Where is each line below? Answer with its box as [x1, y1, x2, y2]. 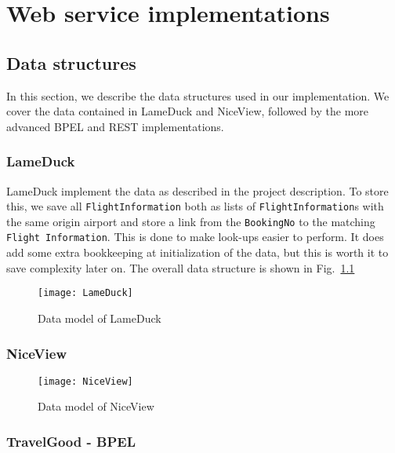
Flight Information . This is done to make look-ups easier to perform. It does [6, 228, 384, 245]
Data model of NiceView [38, 398, 154, 415]
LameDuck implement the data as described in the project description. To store [6, 182, 389, 199]
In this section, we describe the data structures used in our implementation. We [6, 87, 390, 104]
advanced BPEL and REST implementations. [6, 118, 224, 134]
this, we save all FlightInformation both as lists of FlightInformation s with [6, 198, 384, 214]
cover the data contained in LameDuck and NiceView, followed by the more [6, 103, 369, 119]
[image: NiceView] [38, 375, 133, 387]
